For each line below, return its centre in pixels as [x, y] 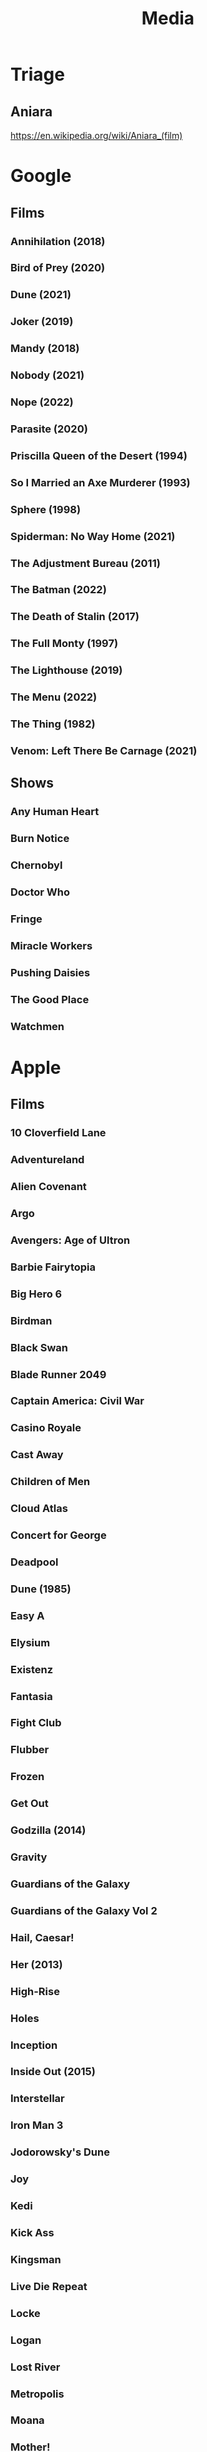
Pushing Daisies [50, 972]
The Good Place [50, 999]
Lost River [35, 2367]
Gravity [29, 1857]
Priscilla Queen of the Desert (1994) [99, 455]
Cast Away [37, 1455]
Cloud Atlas [39, 1509]
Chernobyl [36, 865]
